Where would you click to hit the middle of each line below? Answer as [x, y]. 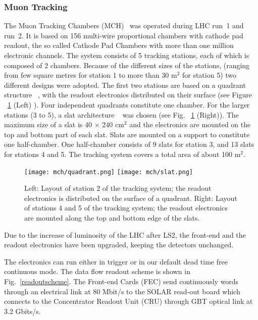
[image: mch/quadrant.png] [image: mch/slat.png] [109, 172]
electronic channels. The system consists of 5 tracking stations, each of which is [127, 55]
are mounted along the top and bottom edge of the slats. [112, 217]
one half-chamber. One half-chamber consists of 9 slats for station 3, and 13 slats [129, 144]
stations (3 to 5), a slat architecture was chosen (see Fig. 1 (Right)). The [121, 114]
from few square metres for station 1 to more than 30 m [91, 75]
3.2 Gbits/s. [22, 311]
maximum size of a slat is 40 [48, 124]
